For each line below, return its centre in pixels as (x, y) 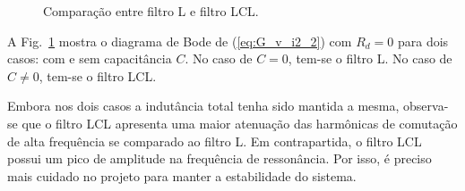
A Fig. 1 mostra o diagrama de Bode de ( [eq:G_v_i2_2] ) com (180, 41)
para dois (423, 41)
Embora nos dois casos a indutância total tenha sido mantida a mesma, (203, 106)
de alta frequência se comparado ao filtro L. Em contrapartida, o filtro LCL (215, 141)
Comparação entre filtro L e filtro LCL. (151, 11)
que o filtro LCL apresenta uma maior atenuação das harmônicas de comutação (240, 123)
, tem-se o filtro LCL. (98, 75)
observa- (426, 106)
